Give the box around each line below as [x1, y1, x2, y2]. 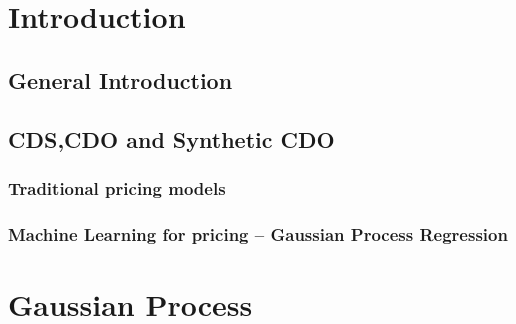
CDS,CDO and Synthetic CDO [8, 123, 335, 154]
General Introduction [8, 64, 233, 95]
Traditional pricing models [8, 175, 226, 200]
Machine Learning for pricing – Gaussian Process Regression [8, 221, 508, 246]
